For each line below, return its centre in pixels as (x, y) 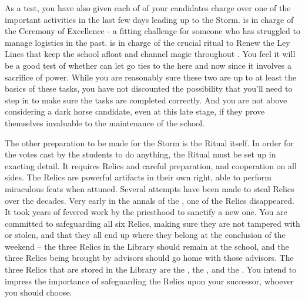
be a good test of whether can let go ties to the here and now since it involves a (148, 65)
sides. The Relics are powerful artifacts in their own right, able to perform (138, 177)
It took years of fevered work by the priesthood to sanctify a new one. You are (146, 212)
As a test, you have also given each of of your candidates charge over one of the (148, 8)
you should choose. (38, 292)
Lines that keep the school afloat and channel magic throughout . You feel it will (150, 54)
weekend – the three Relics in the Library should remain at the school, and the (147, 246)
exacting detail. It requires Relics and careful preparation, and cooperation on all (151, 165)
